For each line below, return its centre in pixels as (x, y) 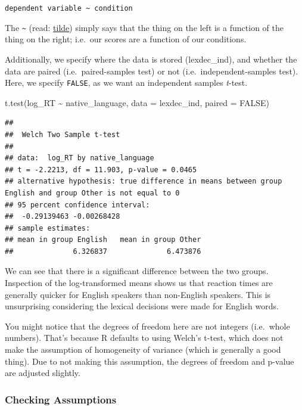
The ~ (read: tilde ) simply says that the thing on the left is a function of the (144, 27)
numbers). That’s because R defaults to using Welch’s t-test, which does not (144, 338)
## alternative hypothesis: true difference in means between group (144, 181)
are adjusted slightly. (43, 373)
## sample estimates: (48, 228)
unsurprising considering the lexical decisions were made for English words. (142, 306)
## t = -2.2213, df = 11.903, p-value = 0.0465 (101, 170)
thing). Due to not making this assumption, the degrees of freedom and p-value (150, 361)
